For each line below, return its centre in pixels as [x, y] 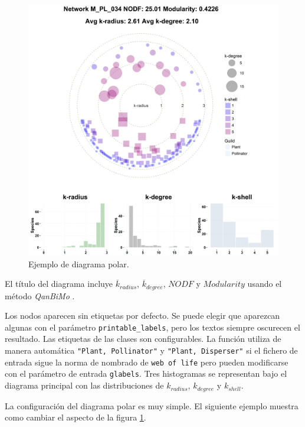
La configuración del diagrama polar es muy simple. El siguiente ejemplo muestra [152, 405]
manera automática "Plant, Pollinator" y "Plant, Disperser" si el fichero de [151, 350]
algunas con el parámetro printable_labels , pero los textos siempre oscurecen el [152, 327]
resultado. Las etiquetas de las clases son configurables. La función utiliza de [143, 339]
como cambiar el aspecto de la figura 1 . [76, 417]
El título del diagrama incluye [59, 284]
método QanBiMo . [40, 295]
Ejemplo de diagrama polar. [79, 263]
